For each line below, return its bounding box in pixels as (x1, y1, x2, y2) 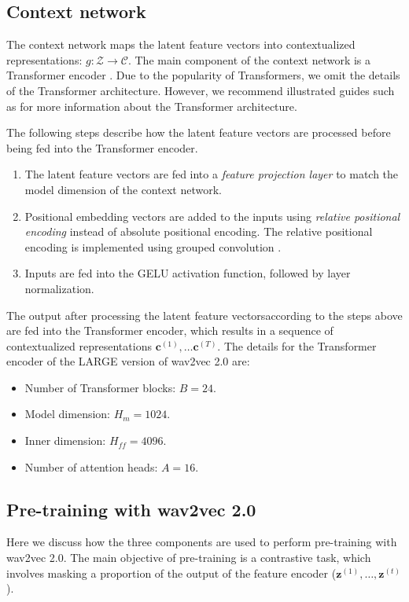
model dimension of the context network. (24, 181, 222, 197)
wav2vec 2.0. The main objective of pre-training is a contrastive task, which (6, 549, 371, 566)
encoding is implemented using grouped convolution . (24, 238, 282, 255)
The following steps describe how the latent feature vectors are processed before (6, 124, 391, 141)
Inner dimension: (24, 432, 106, 449)
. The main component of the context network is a (127, 51, 371, 68)
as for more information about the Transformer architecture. (6, 97, 297, 114)
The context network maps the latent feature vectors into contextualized (6, 36, 356, 53)
